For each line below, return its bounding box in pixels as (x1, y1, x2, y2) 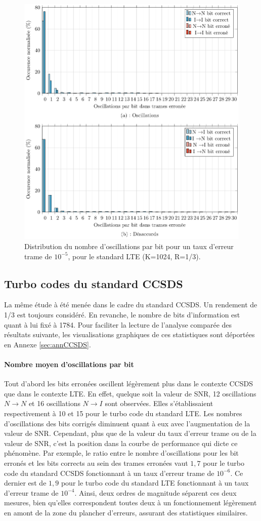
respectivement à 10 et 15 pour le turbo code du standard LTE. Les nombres (4, 408, 242, 418)
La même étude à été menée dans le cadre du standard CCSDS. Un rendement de (4, 299, 257, 310)
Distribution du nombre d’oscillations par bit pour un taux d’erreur (24, 241, 234, 252)
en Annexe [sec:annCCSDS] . (4, 339, 91, 349)
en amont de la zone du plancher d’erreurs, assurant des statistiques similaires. (4, 507, 248, 517)
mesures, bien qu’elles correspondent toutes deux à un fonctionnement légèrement (4, 497, 257, 508)
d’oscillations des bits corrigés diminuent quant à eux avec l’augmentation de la (4, 418, 250, 428)
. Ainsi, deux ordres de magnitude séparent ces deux (74, 487, 237, 498)
